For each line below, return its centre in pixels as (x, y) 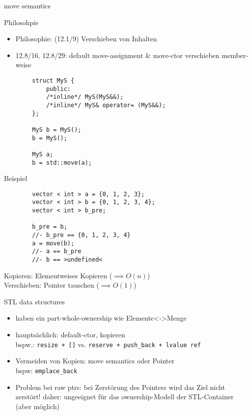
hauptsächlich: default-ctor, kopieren (70, 335)
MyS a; (43, 154)
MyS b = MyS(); (57, 130)
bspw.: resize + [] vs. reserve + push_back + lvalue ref (108, 344)
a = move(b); (53, 243)
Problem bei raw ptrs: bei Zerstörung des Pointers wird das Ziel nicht (120, 387)
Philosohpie (21, 22)
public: (58, 89)
